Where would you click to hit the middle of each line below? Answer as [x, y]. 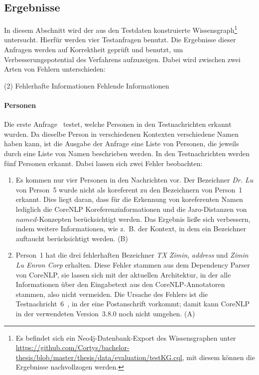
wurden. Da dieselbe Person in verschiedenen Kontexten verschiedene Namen [121, 134]
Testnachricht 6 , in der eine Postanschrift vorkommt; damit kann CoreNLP [133, 304]
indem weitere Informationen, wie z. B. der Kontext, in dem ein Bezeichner [131, 229]
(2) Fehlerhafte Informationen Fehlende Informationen [87, 85]
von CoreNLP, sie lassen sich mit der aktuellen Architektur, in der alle [123, 274]
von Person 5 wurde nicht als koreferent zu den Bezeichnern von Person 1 [129, 189]
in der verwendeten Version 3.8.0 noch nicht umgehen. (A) [105, 313]
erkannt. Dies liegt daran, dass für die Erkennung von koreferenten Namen [129, 199]
